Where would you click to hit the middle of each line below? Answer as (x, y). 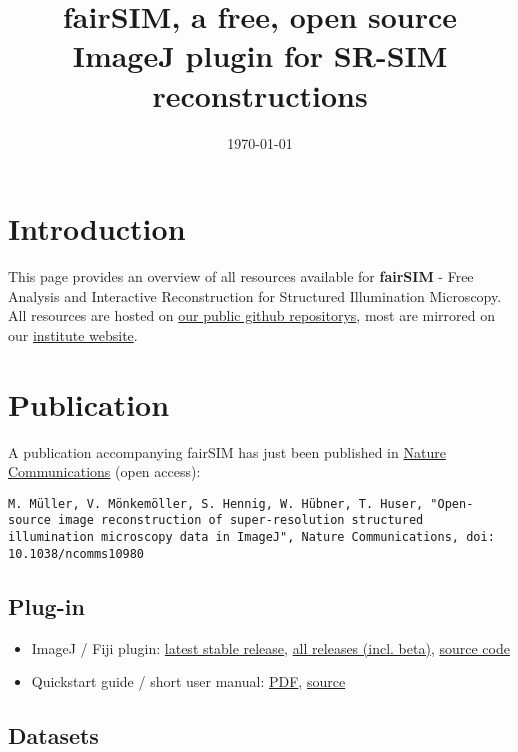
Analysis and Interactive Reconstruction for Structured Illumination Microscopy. (255, 295)
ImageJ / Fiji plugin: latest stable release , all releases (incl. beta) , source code (270, 647)
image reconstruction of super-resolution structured (241, 520)
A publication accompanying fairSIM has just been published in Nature (227, 451)
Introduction (97, 228)
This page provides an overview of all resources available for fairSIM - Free (241, 276)
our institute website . (73, 334)
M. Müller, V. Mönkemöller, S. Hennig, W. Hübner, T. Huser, (216, 503)
